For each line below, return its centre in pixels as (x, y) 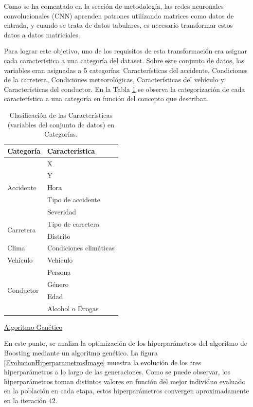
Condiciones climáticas (81, 248)
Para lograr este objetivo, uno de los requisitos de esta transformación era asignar (126, 51)
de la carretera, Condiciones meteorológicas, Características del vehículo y (114, 80)
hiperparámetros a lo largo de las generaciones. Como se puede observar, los (117, 372)
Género (58, 284)
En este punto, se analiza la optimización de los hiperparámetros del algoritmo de (126, 343)
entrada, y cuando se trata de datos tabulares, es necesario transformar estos (118, 25)
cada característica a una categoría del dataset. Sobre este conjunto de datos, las (124, 60)
